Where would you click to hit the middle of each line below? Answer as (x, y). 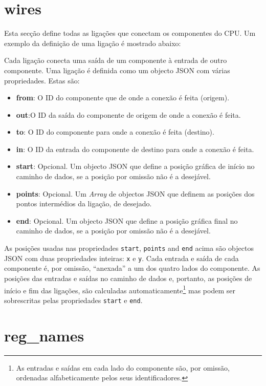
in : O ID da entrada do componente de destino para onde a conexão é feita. (135, 149)
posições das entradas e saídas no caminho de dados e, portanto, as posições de (128, 278)
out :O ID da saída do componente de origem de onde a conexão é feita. (128, 114)
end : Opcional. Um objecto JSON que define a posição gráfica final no (127, 220)
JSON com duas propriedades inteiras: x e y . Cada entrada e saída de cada (121, 258)
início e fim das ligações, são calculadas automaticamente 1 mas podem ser (120, 289)
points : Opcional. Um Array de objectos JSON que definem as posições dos (135, 193)
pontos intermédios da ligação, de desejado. (84, 203)
